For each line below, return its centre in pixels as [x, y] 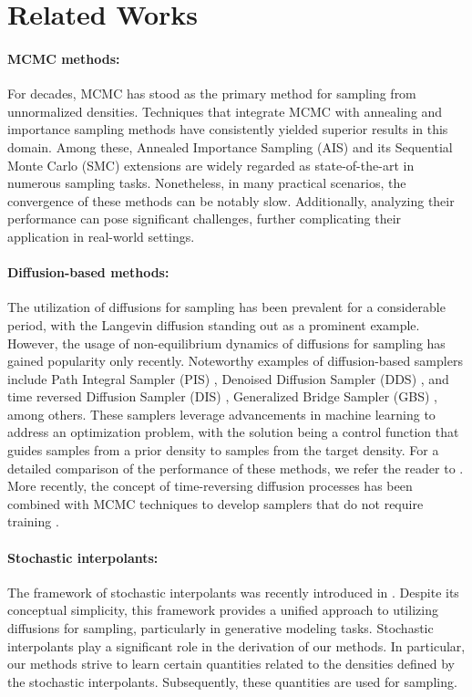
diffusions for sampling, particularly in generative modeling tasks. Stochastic [221, 628]
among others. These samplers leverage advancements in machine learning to [221, 414]
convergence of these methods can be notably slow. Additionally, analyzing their [231, 200]
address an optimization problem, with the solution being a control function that [233, 432]
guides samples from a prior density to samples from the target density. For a [223, 450]
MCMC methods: [64, 58]
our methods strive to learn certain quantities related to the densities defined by [231, 664]
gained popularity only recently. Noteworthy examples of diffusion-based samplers [235, 361]
